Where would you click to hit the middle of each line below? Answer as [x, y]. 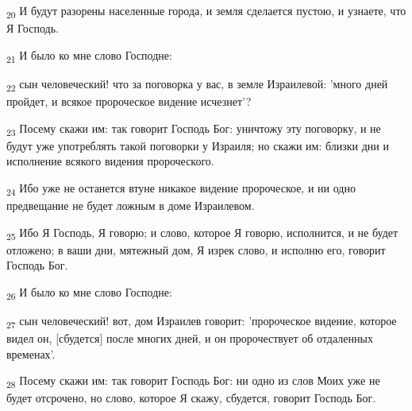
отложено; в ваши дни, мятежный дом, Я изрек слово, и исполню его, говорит [196, 249]
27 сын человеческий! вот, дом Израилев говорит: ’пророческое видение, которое [202, 322]
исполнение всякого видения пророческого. [110, 161]
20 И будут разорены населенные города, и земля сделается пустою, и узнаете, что [206, 12]
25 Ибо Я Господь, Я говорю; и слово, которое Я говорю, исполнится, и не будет [202, 233]
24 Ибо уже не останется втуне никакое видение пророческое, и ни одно [181, 188]
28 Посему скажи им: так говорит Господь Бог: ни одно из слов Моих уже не [193, 382]
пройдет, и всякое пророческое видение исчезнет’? [129, 101]
